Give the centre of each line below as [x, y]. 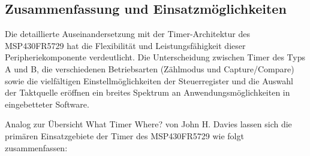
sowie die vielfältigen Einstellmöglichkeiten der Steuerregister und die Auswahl [149, 80]
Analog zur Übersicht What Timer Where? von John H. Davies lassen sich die [148, 124]
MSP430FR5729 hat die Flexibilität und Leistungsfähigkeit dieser [125, 45]
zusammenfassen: [36, 147]
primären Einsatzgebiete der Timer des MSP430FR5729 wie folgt [124, 135]
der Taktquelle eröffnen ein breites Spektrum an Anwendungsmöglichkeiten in [148, 92]
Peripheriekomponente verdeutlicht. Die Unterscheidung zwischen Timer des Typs [155, 57]
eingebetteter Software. [47, 104]
